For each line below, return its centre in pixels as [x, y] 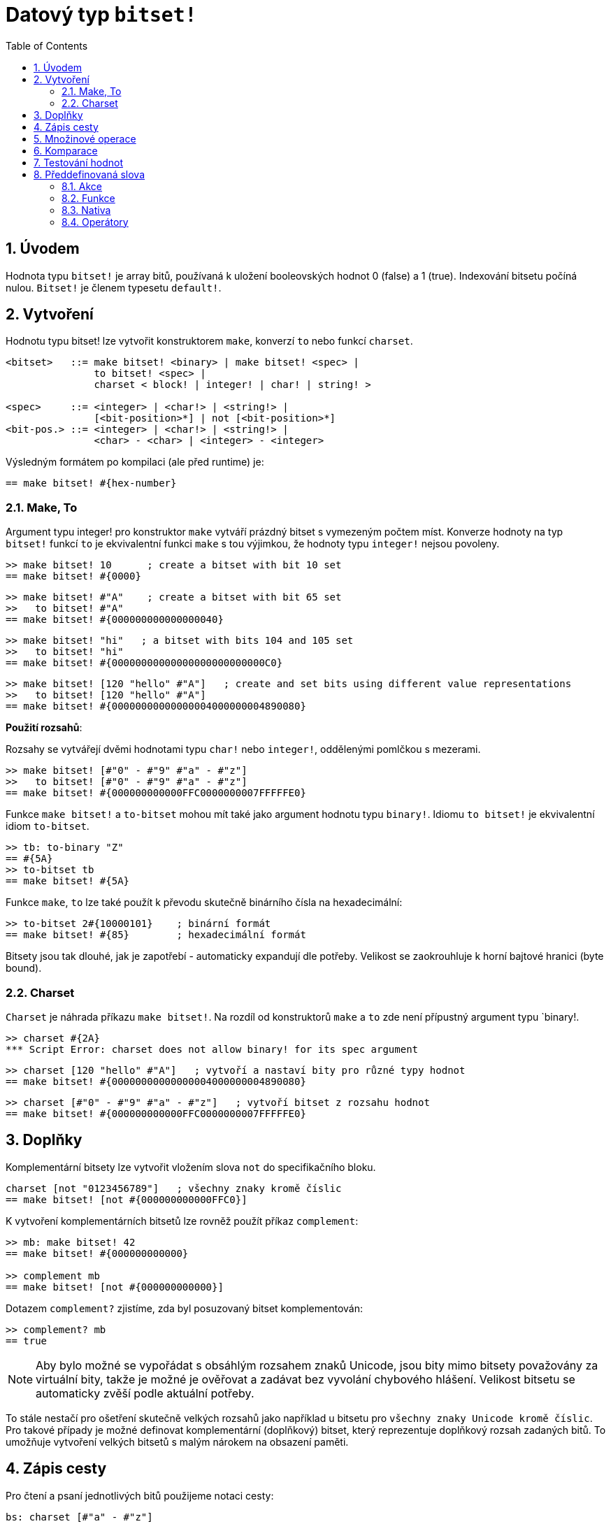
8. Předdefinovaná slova [89, 174]
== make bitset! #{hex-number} [91, 483]
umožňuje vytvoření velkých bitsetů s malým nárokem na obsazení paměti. [177, 1442]
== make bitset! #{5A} [68, 881]
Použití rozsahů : [44, 728]
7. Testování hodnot [78, 162]
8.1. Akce [82, 186]
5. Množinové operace [85, 138]
